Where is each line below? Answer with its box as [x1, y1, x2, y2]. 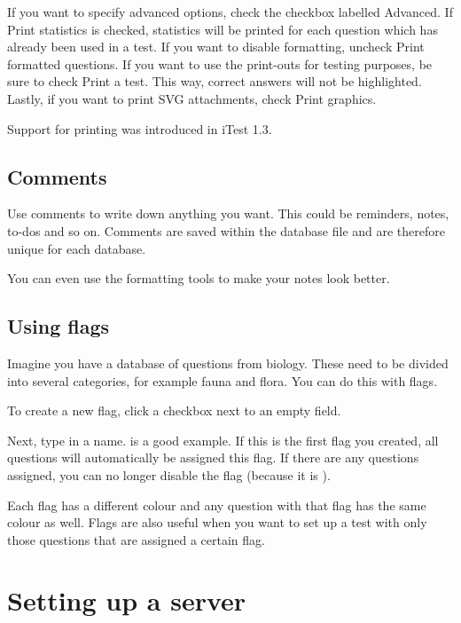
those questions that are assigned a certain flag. [7, 530, 265, 548]
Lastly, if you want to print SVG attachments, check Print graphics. [7, 89, 377, 107]
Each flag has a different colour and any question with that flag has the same [7, 495, 426, 514]
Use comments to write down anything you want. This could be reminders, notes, [7, 204, 449, 223]
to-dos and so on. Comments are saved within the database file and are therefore [7, 221, 446, 240]
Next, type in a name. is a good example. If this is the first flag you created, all [7, 430, 439, 449]
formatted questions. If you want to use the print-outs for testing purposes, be [7, 54, 433, 73]
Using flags [7, 312, 110, 340]
